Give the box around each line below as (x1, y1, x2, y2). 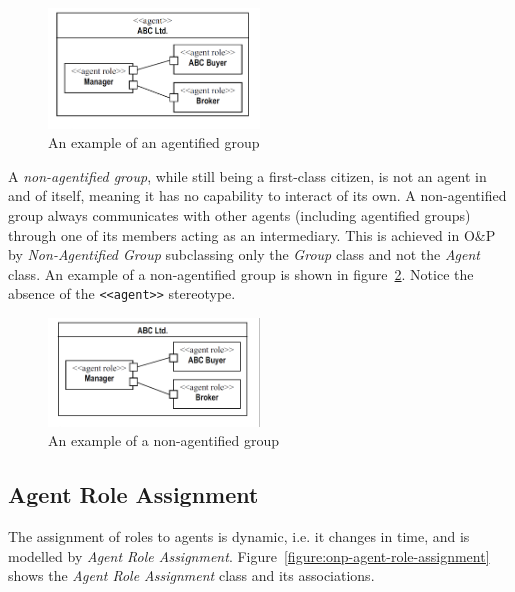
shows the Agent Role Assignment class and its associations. (8, 565, 375, 586)
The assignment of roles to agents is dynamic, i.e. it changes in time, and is (8, 526, 470, 547)
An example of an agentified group (48, 132, 260, 153)
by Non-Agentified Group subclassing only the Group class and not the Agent (8, 244, 481, 265)
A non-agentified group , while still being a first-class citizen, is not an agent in (8, 165, 487, 186)
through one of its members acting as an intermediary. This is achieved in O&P (8, 224, 496, 245)
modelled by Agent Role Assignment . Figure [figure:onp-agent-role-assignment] (8, 545, 490, 566)
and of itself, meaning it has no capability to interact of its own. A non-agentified (8, 185, 507, 206)
